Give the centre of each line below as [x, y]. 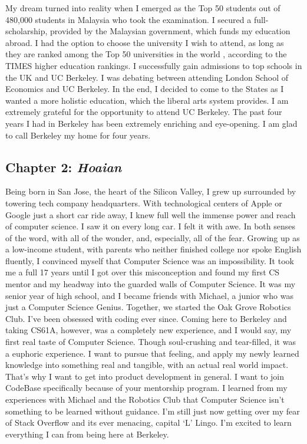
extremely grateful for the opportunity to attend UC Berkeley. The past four [144, 112]
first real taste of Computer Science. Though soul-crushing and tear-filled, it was [151, 342]
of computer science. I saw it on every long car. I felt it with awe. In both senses [150, 226]
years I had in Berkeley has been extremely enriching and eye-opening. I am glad [151, 123]
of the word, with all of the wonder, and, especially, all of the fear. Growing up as [153, 237]
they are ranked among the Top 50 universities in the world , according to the [146, 54]
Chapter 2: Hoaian [64, 167]
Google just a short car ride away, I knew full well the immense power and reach [151, 214]
